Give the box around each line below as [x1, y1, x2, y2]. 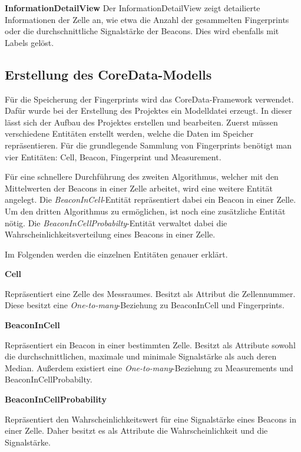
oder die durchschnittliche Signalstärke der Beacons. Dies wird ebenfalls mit [5, 25, 279, 37]
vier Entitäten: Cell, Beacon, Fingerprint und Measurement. [5, 150, 221, 163]
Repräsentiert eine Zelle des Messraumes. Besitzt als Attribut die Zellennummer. [5, 287, 296, 299]
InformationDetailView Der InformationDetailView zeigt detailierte [5, 2, 260, 14]
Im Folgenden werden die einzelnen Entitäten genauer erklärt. [5, 248, 228, 260]
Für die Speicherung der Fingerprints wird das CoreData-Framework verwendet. [5, 93, 294, 105]
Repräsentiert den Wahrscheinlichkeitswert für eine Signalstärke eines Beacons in [5, 413, 296, 425]
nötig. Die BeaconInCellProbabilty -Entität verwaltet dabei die [5, 216, 227, 229]
